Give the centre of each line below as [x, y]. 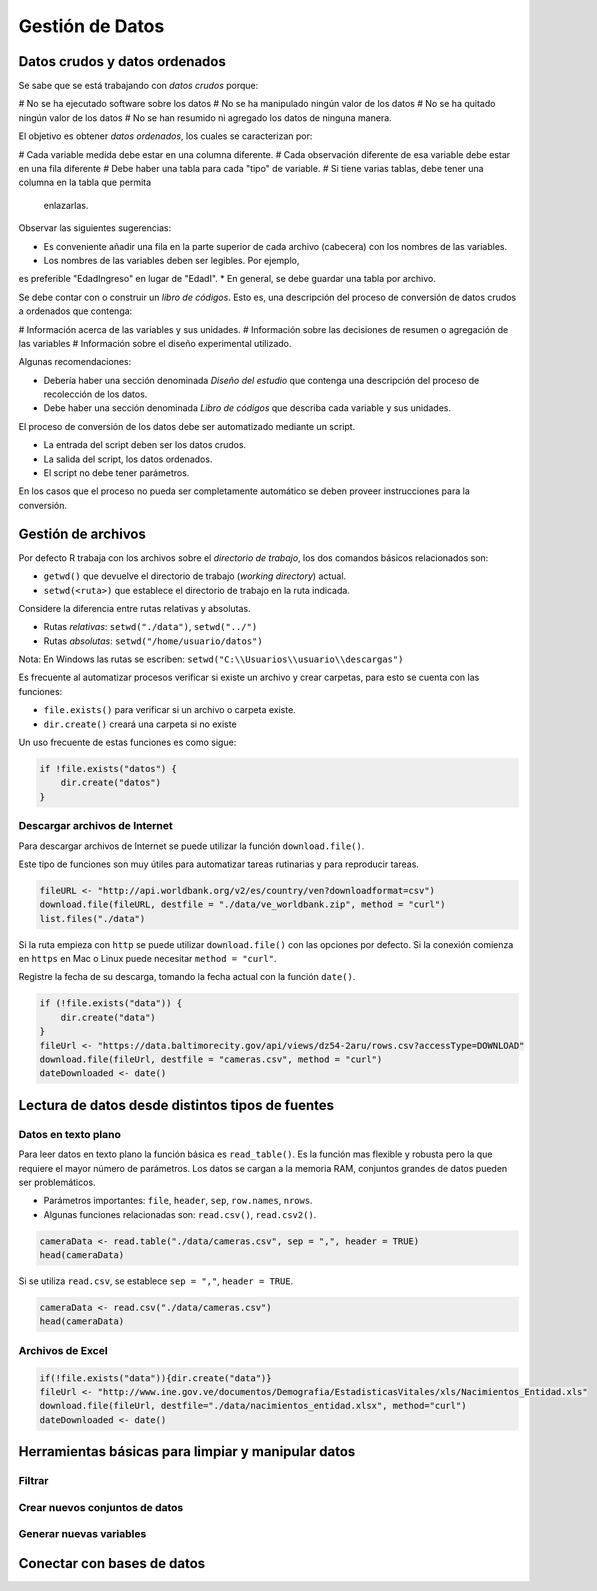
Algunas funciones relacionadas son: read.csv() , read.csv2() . [180, 1214]
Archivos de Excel [63, 1350]
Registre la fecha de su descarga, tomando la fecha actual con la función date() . [187, 977]
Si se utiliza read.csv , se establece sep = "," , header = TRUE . [156, 1281]
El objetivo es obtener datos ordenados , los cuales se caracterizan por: [165, 136]
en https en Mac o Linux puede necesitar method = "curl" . [147, 959]
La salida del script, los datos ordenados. [128, 459]
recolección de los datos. [95, 394]
